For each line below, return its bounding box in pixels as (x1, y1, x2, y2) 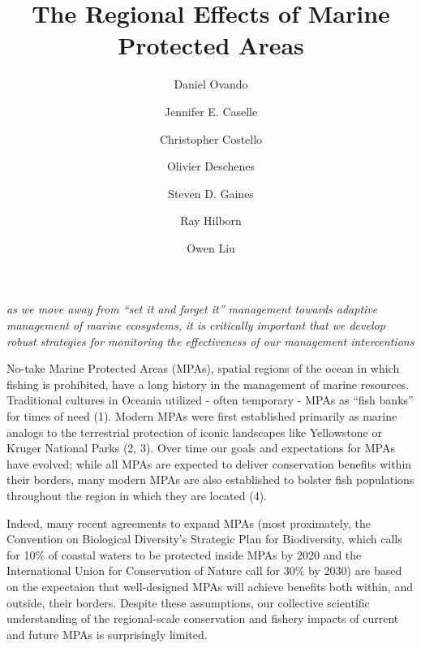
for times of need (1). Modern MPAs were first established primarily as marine (6, 408, 397, 425)
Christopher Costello (159, 130, 263, 147)
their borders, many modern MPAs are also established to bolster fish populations (6, 471, 415, 488)
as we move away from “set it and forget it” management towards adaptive (6, 300, 378, 318)
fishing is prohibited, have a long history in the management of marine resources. (6, 375, 410, 392)
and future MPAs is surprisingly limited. (6, 625, 208, 642)
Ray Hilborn (180, 212, 242, 229)
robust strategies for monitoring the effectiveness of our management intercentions (6, 332, 415, 349)
